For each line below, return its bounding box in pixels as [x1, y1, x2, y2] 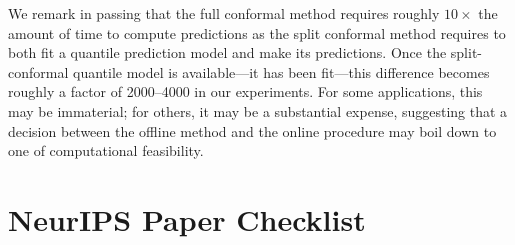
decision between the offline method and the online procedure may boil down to [8, 120, 497, 141]
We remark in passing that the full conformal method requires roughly [8, 3, 440, 23]
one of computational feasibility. [8, 140, 204, 161]
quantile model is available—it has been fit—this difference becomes [72, 61, 490, 82]
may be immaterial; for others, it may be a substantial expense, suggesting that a [8, 100, 508, 121]
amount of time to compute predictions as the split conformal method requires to [8, 22, 506, 43]
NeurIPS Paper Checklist [8, 198, 366, 239]
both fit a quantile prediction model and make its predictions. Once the [8, 42, 447, 63]
